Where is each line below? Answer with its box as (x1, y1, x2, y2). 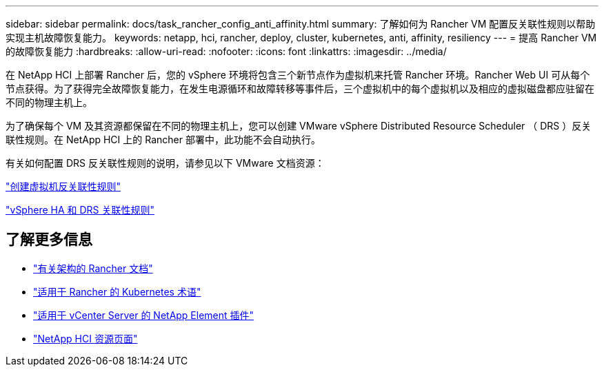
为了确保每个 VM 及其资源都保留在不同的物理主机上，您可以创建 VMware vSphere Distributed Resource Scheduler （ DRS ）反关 (6, 120, 592, 132)
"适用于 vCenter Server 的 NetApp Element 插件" (33, 309, 254, 321)
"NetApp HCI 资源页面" (33, 332, 138, 344)
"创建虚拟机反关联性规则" (6, 180, 121, 192)
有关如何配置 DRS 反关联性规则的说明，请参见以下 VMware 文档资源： (6, 157, 325, 169)
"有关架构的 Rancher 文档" (33, 262, 153, 274)
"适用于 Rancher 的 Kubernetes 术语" (33, 285, 201, 298)
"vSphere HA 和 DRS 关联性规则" (6, 204, 155, 216)
